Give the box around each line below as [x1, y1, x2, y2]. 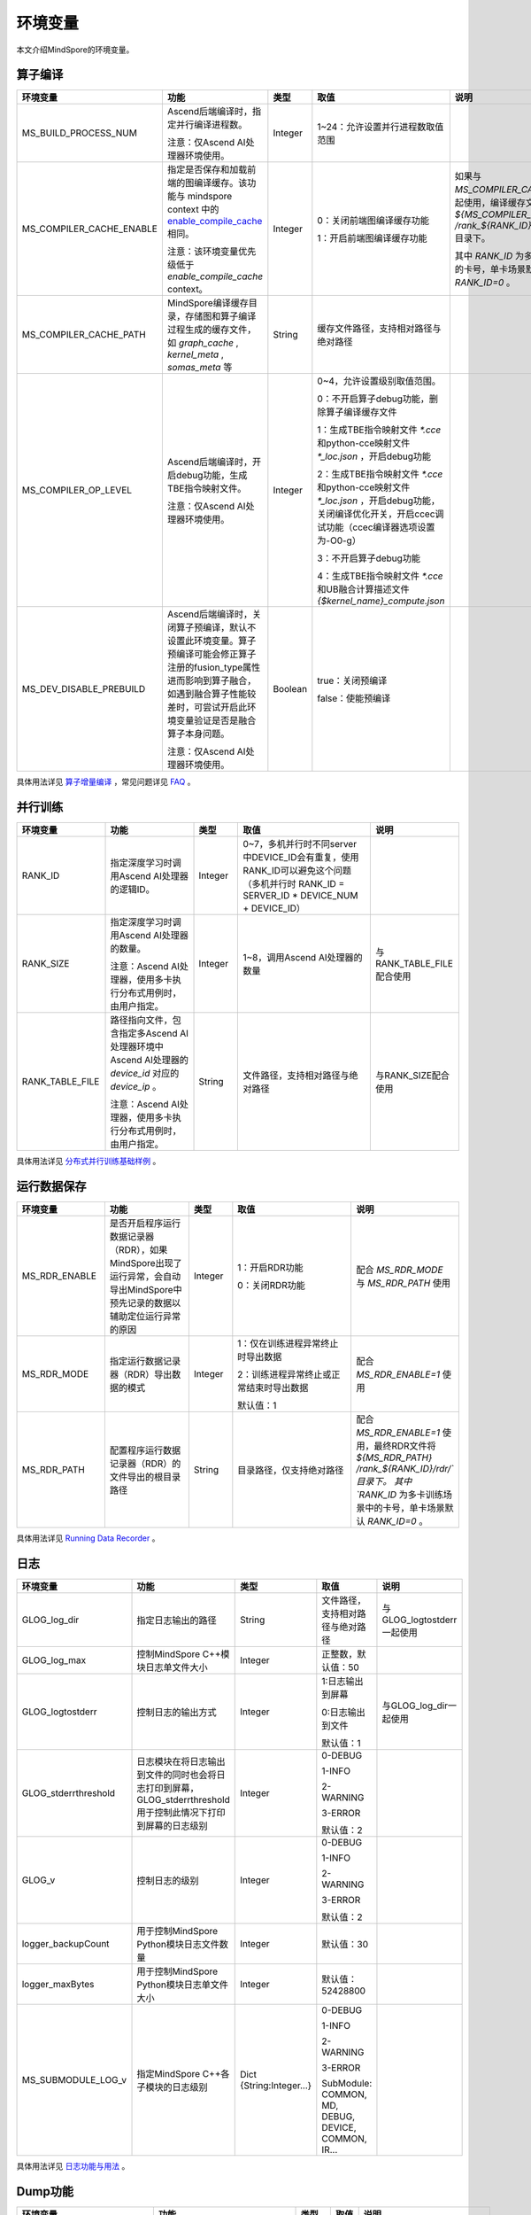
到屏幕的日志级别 [136, 1820, 208, 1832]
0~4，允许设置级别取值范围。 [317, 375, 442, 387]
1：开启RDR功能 [237, 1262, 304, 1274]
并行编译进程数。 [175, 119, 248, 131]
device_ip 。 [110, 1081, 162, 1093]
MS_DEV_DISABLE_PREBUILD [21, 683, 146, 696]
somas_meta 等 [166, 361, 233, 374]
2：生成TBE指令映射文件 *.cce [317, 468, 443, 480]
